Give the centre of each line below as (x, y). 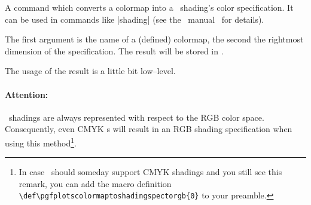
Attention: (27, 94)
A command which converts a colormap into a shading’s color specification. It (149, 7)
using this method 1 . (41, 142)
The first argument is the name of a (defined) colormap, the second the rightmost (154, 39)
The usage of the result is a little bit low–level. (90, 71)
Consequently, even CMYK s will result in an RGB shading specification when (149, 129)
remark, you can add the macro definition (95, 183)
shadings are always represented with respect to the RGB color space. (136, 117)
